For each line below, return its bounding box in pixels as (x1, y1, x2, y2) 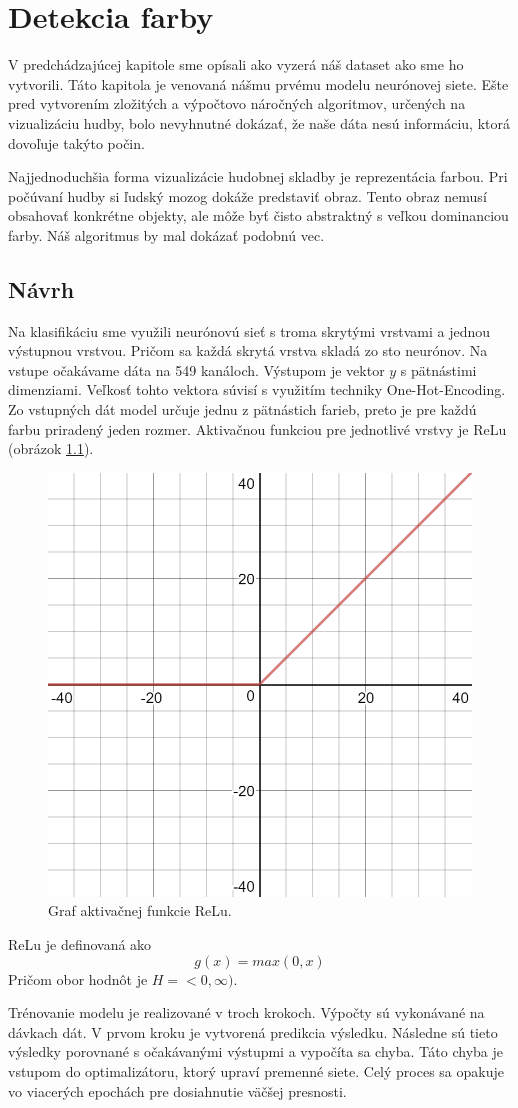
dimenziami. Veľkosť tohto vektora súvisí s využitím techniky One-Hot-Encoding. (8, 379, 506, 400)
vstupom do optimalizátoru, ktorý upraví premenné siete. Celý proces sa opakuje (8, 1060, 504, 1081)
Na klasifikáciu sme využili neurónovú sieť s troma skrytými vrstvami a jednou (8, 320, 491, 341)
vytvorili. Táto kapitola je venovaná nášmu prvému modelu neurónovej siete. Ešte (8, 73, 509, 94)
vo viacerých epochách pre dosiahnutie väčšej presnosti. (8, 1080, 347, 1101)
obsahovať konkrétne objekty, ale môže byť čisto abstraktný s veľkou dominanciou (8, 205, 509, 226)
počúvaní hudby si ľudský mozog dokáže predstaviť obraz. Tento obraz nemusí (8, 185, 487, 206)
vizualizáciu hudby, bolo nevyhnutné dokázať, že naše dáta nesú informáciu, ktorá (8, 112, 510, 133)
